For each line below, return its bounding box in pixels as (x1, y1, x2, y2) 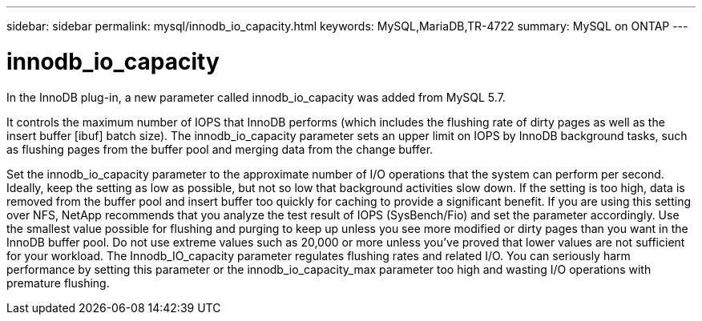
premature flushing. (6, 275, 110, 290)
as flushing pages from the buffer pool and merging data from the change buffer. (6, 142, 434, 156)
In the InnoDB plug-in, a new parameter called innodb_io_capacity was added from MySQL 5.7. (6, 90, 506, 104)
